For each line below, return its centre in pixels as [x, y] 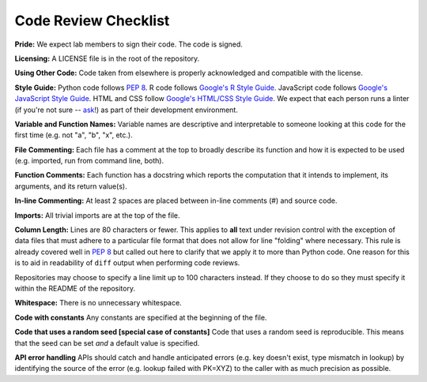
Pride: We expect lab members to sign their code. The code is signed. [128, 44]
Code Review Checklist [92, 21]
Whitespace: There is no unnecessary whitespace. [98, 303]
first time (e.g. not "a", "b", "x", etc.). [74, 135]
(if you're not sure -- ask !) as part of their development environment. [127, 110]
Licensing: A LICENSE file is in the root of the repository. [107, 58]
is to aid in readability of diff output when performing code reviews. [127, 263]
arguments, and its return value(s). [71, 186]
